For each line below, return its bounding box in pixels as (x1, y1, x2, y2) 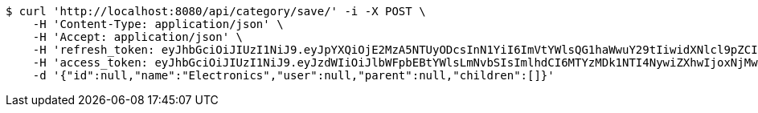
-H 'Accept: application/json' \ (32, 30, 244, 43)
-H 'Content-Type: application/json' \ (32, 18, 284, 30)
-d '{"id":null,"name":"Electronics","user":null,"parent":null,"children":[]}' (32, 69, 555, 82)
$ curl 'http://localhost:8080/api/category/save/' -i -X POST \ (6, 5, 426, 18)
